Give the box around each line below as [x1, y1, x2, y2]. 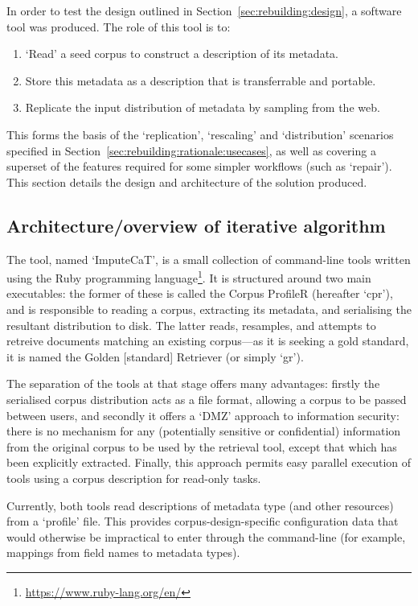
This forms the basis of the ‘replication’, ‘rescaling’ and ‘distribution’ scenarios [6, 126, 394, 142]
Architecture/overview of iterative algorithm [6, 212, 386, 237]
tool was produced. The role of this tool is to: [6, 18, 231, 35]
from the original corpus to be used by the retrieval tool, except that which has [6, 438, 397, 455]
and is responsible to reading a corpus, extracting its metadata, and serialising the [6, 300, 412, 317]
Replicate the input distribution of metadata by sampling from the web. [25, 99, 380, 116]
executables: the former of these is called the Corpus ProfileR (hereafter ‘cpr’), [6, 285, 393, 302]
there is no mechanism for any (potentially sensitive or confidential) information [6, 423, 401, 439]
